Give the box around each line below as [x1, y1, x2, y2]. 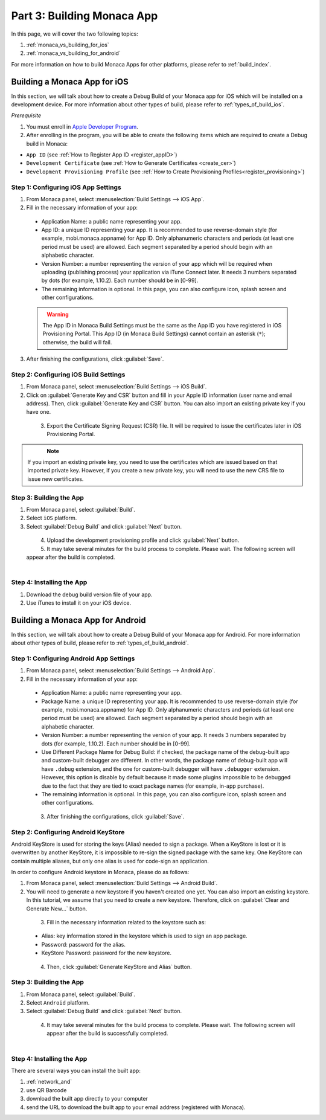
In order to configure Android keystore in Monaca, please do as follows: [11, 869, 190, 876]
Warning [46, 311, 69, 318]
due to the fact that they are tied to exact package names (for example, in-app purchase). [41, 782, 264, 790]
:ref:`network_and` [26, 1078, 72, 1086]
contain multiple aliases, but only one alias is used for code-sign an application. [11, 857, 209, 864]
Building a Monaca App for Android [11, 615, 146, 625]
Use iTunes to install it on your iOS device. [26, 599, 132, 607]
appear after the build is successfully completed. [46, 1030, 168, 1037]
